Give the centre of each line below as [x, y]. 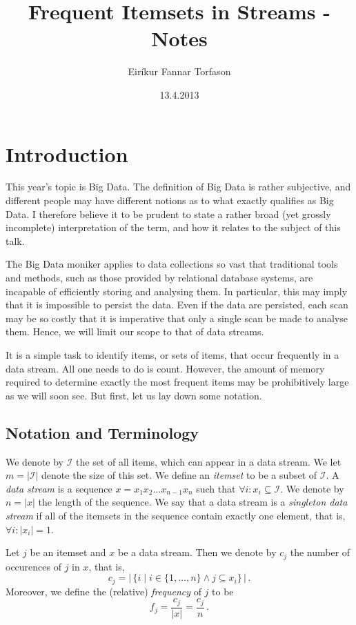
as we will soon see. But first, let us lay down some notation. [134, 395]
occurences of [33, 566]
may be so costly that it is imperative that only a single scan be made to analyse [177, 318]
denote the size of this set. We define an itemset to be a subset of [179, 475]
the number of [320, 552]
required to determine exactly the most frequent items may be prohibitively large [177, 382]
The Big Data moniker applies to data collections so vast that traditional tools [172, 264]
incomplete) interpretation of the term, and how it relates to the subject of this [173, 227]
